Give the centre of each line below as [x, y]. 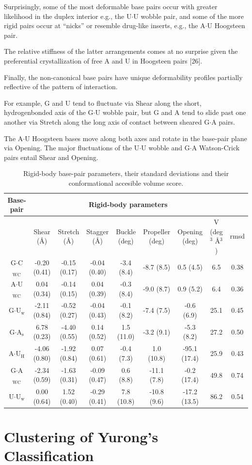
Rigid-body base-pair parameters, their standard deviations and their [126, 173]
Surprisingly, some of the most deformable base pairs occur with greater [111, 6]
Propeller [157, 231]
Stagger [98, 231]
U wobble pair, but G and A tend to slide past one [171, 112]
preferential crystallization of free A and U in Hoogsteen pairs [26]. [103, 60]
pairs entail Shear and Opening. [51, 157]
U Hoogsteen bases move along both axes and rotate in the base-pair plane [136, 138]
